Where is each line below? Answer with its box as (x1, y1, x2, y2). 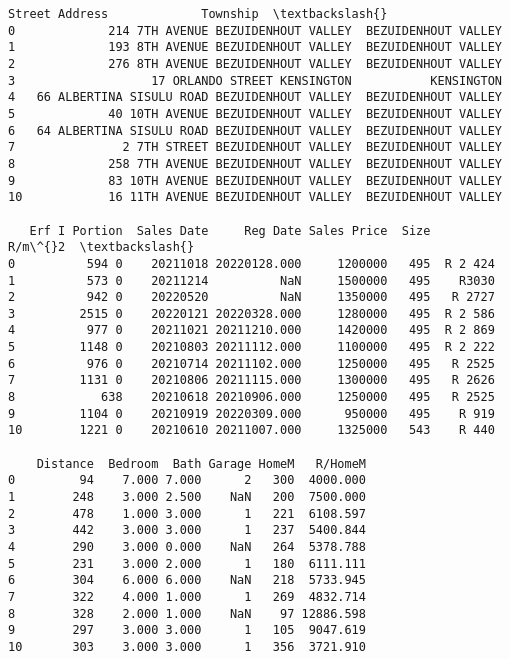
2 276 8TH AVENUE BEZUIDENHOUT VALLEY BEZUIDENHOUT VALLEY (8, 56, 502, 71)
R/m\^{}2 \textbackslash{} (8, 240, 195, 255)
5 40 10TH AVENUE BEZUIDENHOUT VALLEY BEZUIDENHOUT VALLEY (8, 106, 502, 121)
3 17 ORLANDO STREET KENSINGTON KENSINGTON (8, 73, 502, 88)
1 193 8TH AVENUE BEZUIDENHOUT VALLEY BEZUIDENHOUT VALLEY (8, 40, 502, 55)
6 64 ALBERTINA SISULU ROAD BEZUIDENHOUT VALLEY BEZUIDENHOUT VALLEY (8, 123, 502, 138)
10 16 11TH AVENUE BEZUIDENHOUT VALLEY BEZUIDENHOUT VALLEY (8, 190, 502, 205)
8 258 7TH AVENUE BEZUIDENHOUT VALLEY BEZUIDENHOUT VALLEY (8, 156, 502, 171)
